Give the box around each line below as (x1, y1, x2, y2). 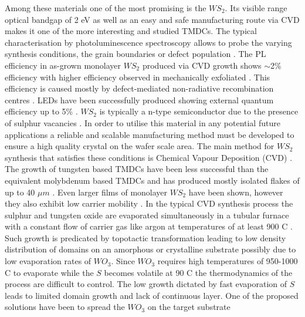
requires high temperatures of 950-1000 (157, 255, 298, 267)
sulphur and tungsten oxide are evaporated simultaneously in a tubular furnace (5, 208, 289, 221)
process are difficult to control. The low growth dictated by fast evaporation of (5, 278, 287, 290)
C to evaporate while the (5, 266, 94, 278)
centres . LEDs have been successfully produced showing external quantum (5, 93, 274, 106)
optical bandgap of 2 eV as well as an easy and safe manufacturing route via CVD (5, 13, 300, 25)
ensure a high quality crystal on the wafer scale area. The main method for (5, 140, 274, 152)
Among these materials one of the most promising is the (5, 2, 206, 14)
